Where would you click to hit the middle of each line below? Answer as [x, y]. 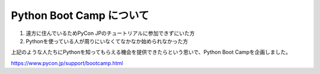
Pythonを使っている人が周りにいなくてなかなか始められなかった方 [107, 41]
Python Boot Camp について [80, 15]
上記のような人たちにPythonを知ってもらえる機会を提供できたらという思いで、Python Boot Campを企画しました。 [151, 52]
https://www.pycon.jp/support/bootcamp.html [67, 63]
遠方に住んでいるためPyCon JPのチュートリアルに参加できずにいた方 [110, 33]
